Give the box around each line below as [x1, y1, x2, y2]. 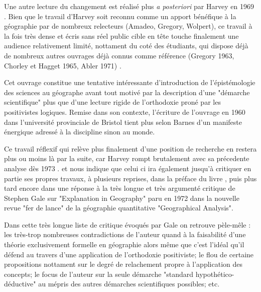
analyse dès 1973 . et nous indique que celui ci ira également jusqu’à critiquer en [4, 163, 251, 173]
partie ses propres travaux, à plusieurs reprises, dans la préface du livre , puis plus [4, 173, 257, 183]
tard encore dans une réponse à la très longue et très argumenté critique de [4, 183, 235, 193]
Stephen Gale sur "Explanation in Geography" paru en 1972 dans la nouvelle [4, 192, 239, 203]
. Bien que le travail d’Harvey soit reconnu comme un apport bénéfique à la [4, 11, 236, 21]
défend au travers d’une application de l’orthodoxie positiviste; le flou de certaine [4, 249, 254, 259]
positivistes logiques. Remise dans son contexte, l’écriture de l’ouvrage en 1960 [4, 106, 245, 117]
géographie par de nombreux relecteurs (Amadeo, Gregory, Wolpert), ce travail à [4, 21, 252, 31]
